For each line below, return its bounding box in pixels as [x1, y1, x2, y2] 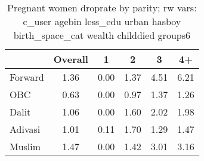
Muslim [10, 139, 41, 153]
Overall [53, 52, 88, 66]
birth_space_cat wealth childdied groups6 [13, 28, 190, 42]
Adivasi [10, 122, 41, 136]
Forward [10, 70, 44, 84]
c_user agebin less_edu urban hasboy [23, 14, 181, 28]
